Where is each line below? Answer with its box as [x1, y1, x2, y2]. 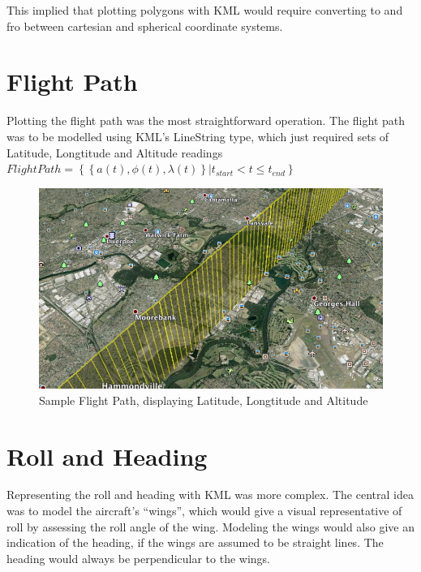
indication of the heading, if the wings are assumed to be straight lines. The [6, 534, 384, 551]
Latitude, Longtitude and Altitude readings [6, 144, 223, 161]
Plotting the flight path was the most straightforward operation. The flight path [6, 112, 406, 129]
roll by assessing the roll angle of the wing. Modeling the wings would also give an [6, 518, 415, 535]
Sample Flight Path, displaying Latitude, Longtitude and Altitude [39, 391, 368, 408]
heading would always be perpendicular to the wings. [6, 549, 270, 566]
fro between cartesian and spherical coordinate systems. [6, 17, 283, 34]
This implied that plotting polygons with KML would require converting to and [6, 2, 403, 18]
